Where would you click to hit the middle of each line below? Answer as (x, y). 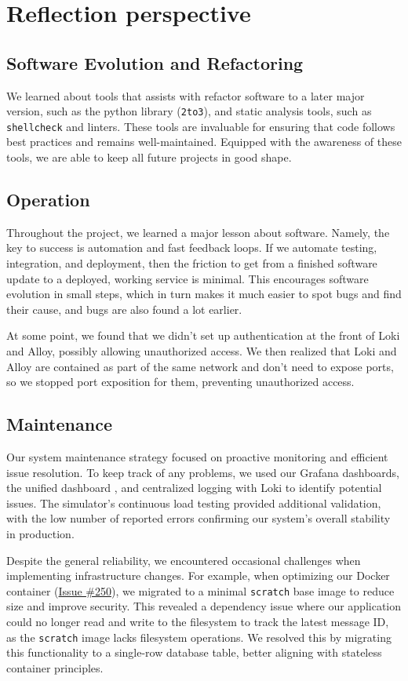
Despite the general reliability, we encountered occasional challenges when (184, 560)
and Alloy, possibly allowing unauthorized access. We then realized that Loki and (202, 351)
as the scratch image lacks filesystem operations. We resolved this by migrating (199, 637)
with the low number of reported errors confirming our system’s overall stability (199, 518)
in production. (40, 533)
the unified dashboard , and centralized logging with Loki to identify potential (194, 488)
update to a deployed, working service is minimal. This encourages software (188, 278)
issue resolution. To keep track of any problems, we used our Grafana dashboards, (203, 472)
